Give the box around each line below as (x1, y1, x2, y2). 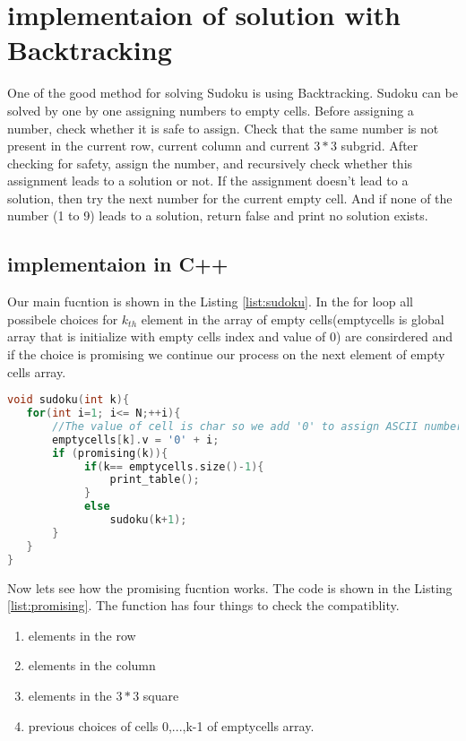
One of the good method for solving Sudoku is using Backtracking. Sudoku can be (7, 83, 459, 102)
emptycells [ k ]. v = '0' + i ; (52, 433, 220, 446)
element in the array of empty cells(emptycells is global (141, 309, 444, 328)
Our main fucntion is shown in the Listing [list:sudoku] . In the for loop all (7, 292, 414, 311)
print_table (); (109, 473, 200, 487)
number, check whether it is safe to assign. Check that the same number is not (7, 118, 439, 137)
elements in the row (28, 625, 136, 644)
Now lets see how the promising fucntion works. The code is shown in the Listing (7, 578, 453, 597)
